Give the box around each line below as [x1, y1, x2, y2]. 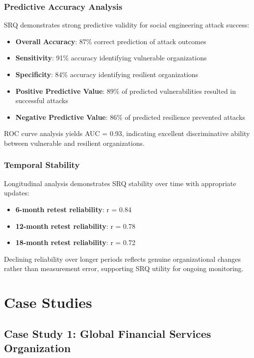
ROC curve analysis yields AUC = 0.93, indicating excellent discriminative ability [4, 128, 250, 138]
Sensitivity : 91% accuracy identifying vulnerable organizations [15, 53, 207, 63]
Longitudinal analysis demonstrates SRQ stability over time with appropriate [4, 178, 236, 188]
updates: [4, 188, 29, 198]
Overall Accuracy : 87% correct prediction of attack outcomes [15, 36, 206, 46]
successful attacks [15, 95, 69, 106]
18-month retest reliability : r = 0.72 [15, 237, 135, 248]
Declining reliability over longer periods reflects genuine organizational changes [4, 253, 241, 264]
